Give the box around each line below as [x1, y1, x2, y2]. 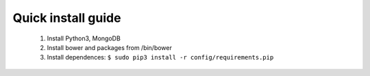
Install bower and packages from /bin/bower [47, 43, 173, 51]
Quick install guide [12, 10, 121, 25]
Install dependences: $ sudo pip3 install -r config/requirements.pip [47, 53, 274, 62]
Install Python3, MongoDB [47, 34, 121, 42]
